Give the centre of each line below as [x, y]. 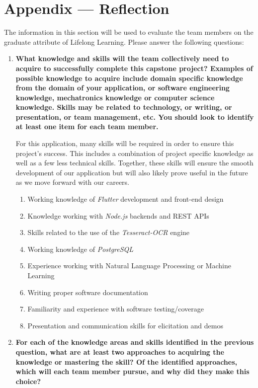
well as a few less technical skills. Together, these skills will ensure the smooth [134, 163]
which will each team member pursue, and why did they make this [132, 371]
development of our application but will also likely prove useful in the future [132, 172]
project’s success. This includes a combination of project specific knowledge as [134, 153]
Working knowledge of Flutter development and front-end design [126, 199]
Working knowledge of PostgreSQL [81, 249]
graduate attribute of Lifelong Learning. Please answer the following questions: [124, 41]
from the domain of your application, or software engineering [123, 88]
